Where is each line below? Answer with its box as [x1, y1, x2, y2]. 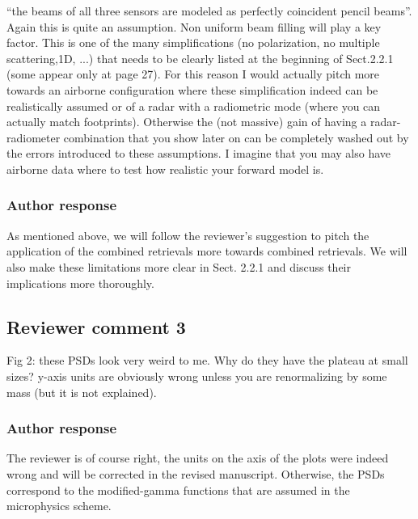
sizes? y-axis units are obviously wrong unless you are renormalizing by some [6, 367, 387, 384]
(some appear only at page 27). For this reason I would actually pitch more [6, 65, 380, 82]
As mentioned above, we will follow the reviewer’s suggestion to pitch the [6, 226, 369, 243]
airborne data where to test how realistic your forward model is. [6, 160, 324, 177]
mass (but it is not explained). [6, 383, 157, 400]
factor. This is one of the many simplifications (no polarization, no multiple [6, 34, 380, 51]
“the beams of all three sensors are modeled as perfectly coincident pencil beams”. [6, 2, 412, 19]
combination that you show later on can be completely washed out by [63, 129, 409, 146]
